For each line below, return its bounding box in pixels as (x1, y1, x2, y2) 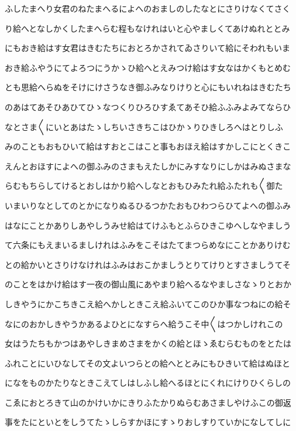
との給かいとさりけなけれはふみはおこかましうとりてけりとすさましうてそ (5, 258, 291, 270)
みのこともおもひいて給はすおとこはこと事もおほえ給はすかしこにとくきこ (5, 140, 291, 152)
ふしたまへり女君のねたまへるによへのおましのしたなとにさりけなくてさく (5, 2, 291, 14)
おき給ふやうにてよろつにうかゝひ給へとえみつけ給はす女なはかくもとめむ (5, 61, 291, 73)
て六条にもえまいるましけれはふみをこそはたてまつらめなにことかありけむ (5, 239, 291, 251)
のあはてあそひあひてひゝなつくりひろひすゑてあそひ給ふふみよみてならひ (5, 100, 291, 113)
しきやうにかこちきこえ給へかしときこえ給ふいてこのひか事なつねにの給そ (5, 297, 291, 310)
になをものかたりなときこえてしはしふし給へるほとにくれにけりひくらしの (5, 376, 291, 389)
